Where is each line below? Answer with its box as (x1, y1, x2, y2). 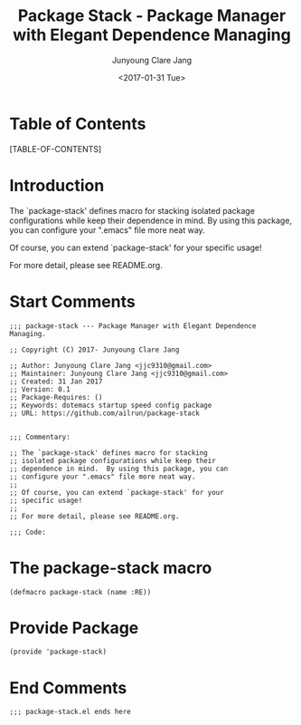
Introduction (9, 175, 105, 196)
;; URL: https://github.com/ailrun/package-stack (9, 409, 201, 418)
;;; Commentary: (9, 432, 71, 441)
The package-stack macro (9, 557, 212, 578)
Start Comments (9, 291, 136, 312)
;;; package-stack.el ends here (9, 708, 131, 717)
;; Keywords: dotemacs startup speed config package (9, 401, 212, 410)
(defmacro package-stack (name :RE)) (9, 587, 152, 596)
